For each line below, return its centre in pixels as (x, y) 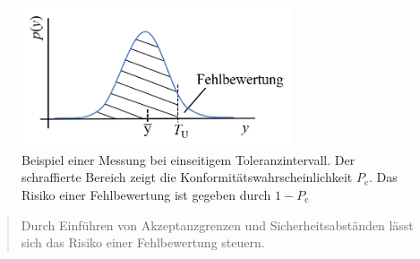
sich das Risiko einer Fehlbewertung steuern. (143, 242)
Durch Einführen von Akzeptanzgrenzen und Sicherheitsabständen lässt (217, 224)
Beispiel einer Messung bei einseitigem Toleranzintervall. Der (189, 159)
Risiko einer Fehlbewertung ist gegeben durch (146, 194)
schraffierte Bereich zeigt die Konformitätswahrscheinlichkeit (187, 177)
